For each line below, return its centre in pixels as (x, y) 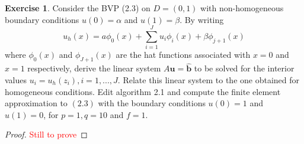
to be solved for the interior (244, 68)
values (16, 79)
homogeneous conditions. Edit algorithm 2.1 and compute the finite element (143, 91)
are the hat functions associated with (183, 55)
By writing (204, 19)
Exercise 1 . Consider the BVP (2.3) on (78, 8)
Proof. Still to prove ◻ (46, 134)
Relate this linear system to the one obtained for (211, 79)
